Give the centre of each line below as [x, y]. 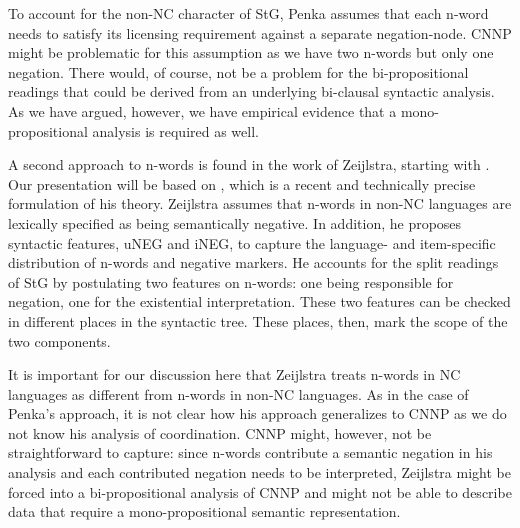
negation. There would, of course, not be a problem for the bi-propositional [238, 71]
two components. [59, 340]
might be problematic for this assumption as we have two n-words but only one [251, 52]
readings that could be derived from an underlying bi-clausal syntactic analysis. [251, 91]
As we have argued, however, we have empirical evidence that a [202, 110]
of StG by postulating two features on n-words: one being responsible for [231, 281]
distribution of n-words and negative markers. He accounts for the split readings [253, 262]
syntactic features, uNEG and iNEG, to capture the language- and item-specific [252, 242]
